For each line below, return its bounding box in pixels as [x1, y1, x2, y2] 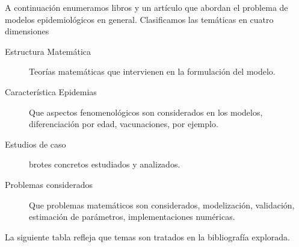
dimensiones [5, 25, 49, 37]
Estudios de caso [5, 137, 66, 150]
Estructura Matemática [5, 45, 91, 57]
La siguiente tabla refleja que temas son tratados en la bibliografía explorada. [5, 230, 290, 243]
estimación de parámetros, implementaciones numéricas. [29, 210, 235, 223]
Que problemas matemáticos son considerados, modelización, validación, [29, 198, 295, 211]
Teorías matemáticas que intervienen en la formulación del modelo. [29, 65, 276, 78]
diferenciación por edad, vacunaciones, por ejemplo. [29, 117, 218, 130]
